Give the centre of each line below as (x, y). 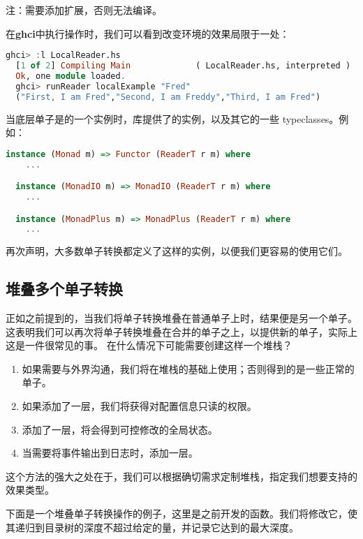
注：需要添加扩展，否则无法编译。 (84, 10)
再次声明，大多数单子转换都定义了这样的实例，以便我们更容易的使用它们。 (177, 251)
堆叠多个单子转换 (64, 289)
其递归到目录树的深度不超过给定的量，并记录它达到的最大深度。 (152, 527)
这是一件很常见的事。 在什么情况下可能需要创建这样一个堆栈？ (149, 345)
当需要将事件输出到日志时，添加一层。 (110, 453)
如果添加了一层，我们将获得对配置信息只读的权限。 (139, 406)
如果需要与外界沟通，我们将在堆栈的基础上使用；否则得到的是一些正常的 (188, 368)
